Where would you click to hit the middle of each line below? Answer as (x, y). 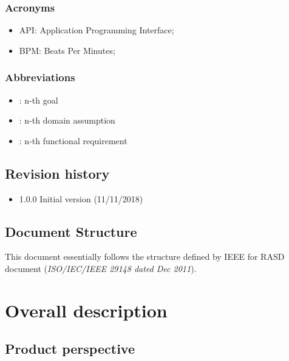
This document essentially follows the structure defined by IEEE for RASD (145, 257)
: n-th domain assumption (67, 120)
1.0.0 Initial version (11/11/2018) (81, 198)
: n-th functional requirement (73, 140)
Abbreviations (40, 77)
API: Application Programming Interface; (97, 30)
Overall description (86, 310)
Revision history (57, 173)
